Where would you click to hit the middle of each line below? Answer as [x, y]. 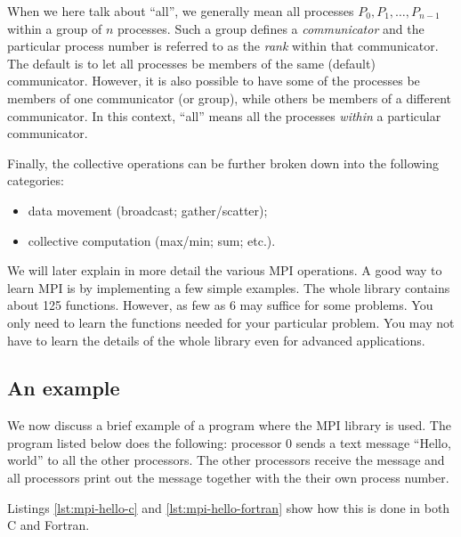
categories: [36, 180]
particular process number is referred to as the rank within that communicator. [223, 46]
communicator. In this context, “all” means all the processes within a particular [224, 115]
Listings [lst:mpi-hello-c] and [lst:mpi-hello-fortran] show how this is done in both [229, 507]
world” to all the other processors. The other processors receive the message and [226, 460]
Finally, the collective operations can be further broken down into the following [223, 163]
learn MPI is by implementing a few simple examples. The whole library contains [229, 287]
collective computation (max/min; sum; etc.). [152, 240]
